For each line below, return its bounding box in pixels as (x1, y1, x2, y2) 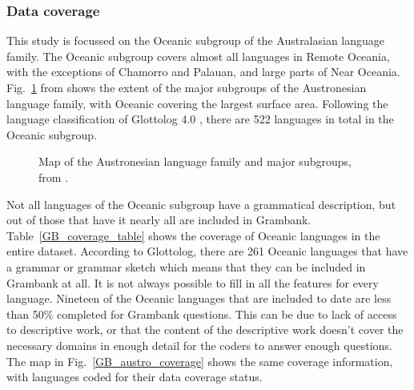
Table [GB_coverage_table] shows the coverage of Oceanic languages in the (6, 227, 380, 243)
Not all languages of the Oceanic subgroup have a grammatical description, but (6, 195, 396, 212)
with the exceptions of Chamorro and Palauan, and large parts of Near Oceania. (6, 63, 400, 80)
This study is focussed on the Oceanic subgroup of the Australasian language (6, 32, 385, 49)
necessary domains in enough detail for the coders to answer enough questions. (6, 336, 392, 353)
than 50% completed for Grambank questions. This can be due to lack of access (6, 305, 397, 322)
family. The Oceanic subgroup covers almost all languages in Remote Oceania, (6, 47, 390, 64)
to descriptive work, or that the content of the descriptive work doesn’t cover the (6, 321, 404, 338)
